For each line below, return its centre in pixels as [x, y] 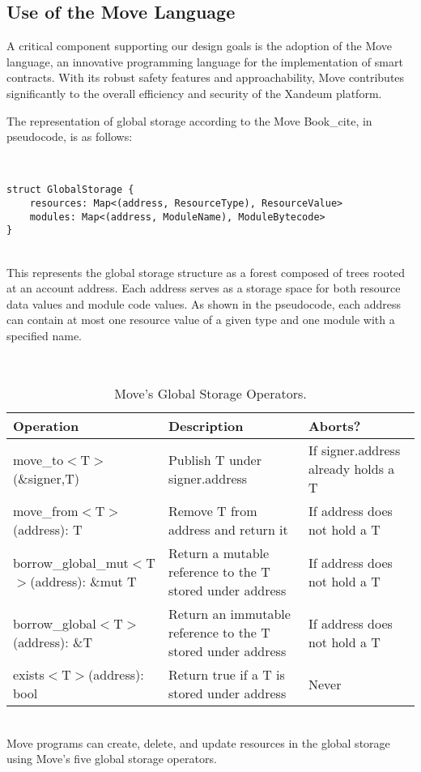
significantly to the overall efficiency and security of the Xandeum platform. [194, 93]
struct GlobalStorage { [70, 190]
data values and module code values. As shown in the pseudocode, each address [204, 303]
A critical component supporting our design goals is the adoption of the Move [200, 46]
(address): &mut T [83, 581]
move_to [38, 459]
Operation [46, 426]
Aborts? [334, 426]
